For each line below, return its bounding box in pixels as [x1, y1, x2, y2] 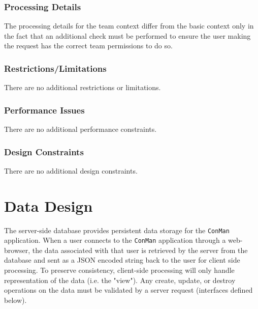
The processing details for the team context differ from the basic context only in [4, 20, 254, 31]
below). [4, 294, 27, 305]
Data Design [4, 195, 93, 216]
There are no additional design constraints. [4, 165, 138, 176]
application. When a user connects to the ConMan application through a [4, 235, 226, 245]
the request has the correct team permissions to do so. [4, 40, 173, 51]
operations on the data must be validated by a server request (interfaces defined [4, 285, 253, 295]
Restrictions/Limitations [4, 62, 107, 74]
